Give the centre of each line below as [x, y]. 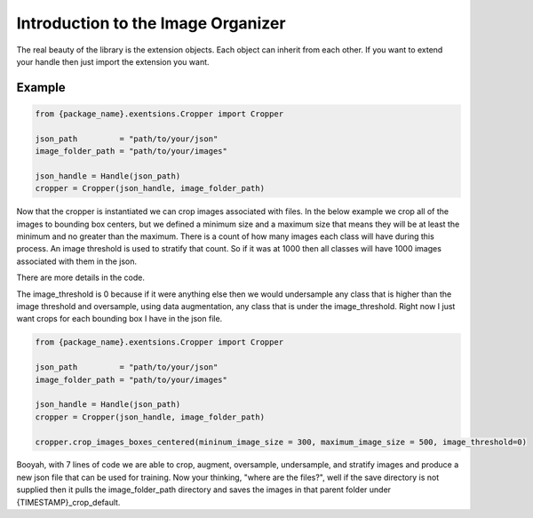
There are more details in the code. [81, 278]
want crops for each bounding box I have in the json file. [119, 319]
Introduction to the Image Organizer [151, 23]
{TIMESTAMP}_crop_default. [68, 502]
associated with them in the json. [77, 261]
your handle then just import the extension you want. [113, 61]
